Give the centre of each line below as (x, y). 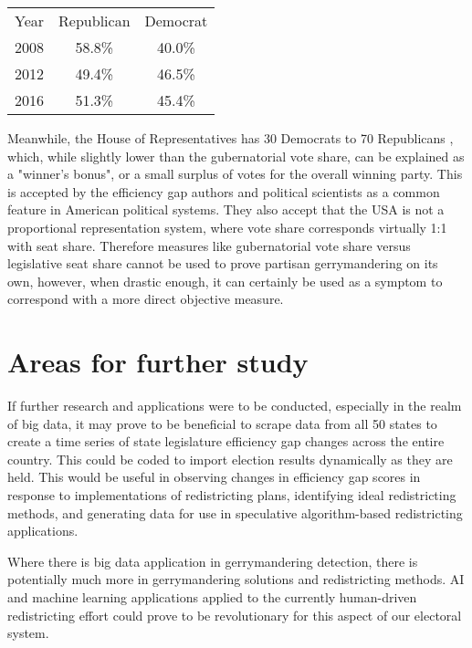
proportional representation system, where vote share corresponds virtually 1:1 (227, 227)
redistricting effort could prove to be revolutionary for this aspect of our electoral (235, 615)
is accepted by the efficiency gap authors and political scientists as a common (224, 191)
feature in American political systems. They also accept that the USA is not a (226, 209)
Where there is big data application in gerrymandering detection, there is (213, 561)
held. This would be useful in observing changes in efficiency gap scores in (214, 477)
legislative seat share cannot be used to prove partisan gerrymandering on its (223, 263)
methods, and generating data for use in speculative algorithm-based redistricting (235, 512)
